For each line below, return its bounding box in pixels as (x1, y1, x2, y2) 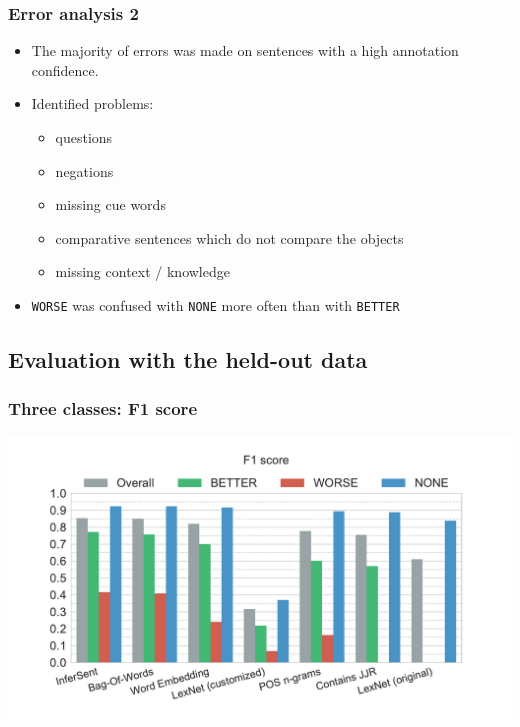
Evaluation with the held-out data (8, 344, 368, 375)
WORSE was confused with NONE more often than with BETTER (31, 294, 400, 315)
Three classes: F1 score (8, 396, 197, 421)
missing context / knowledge (55, 261, 230, 282)
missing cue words (55, 194, 166, 215)
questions (55, 127, 113, 147)
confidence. (31, 59, 99, 80)
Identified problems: (31, 93, 154, 114)
